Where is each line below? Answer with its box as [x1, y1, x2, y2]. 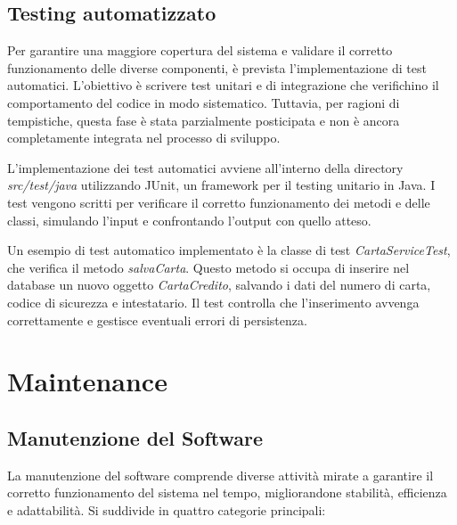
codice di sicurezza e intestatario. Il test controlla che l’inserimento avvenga [7, 292, 420, 311]
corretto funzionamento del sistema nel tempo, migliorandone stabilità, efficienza [7, 483, 447, 502]
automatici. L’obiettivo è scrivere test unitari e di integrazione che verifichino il [7, 76, 439, 94]
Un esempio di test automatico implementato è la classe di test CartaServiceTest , [7, 241, 451, 259]
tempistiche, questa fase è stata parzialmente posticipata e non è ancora [7, 111, 400, 129]
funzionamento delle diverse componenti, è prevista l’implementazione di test [7, 58, 427, 77]
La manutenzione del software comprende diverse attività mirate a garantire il [7, 465, 434, 484]
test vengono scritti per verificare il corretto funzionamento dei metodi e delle [7, 193, 430, 211]
